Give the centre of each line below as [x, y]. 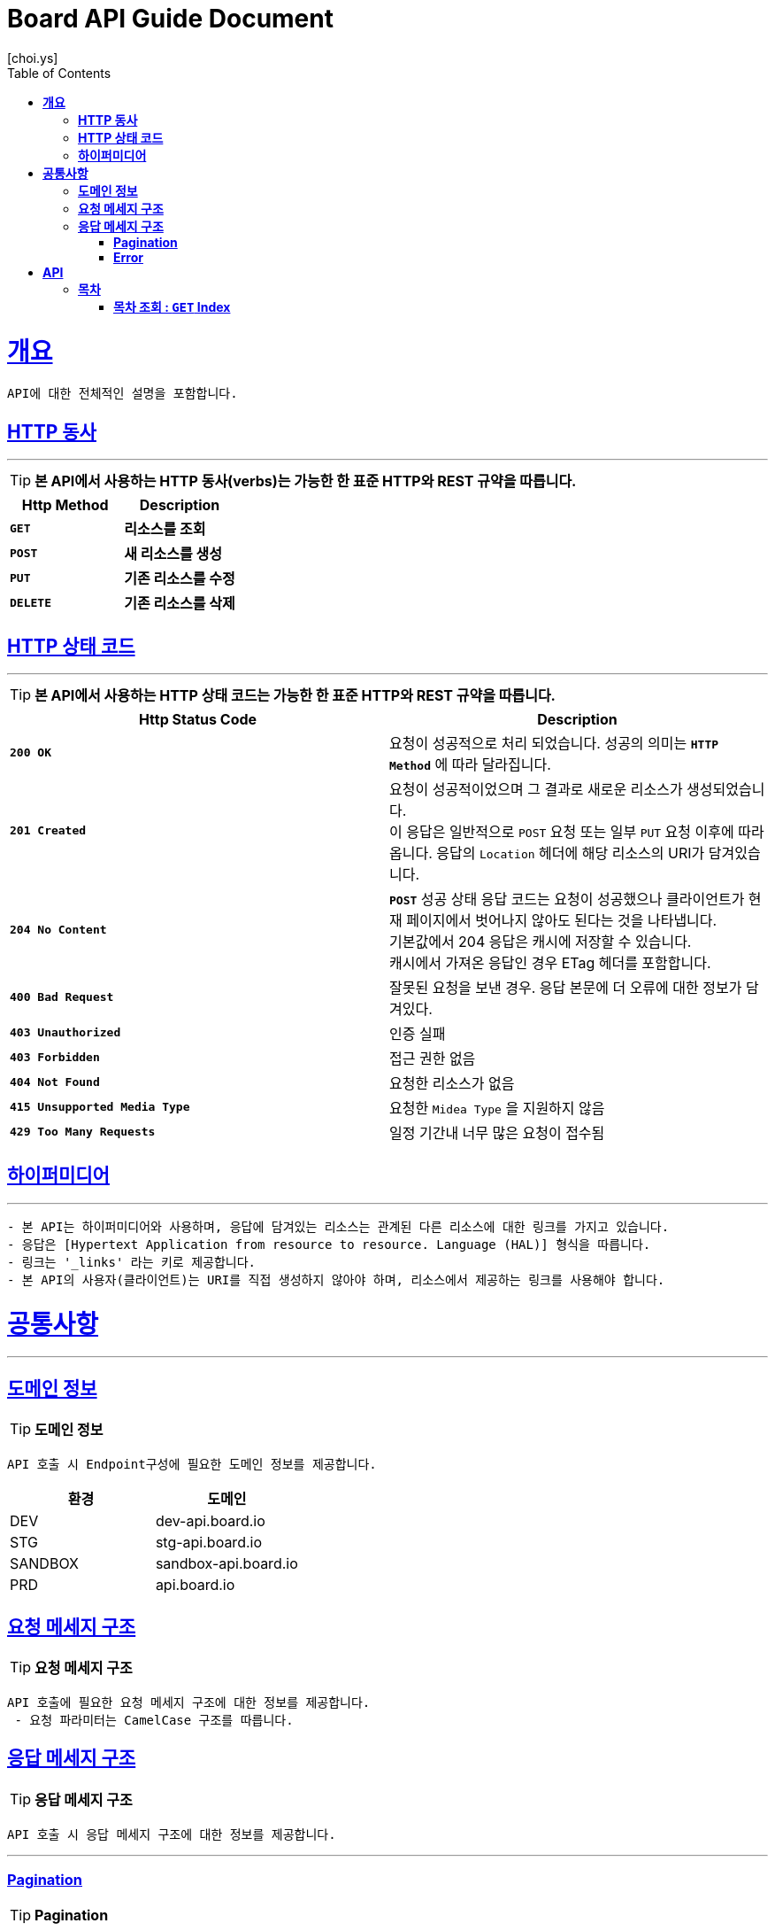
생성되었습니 [726, 789]
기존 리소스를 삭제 [180, 604]
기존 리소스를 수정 [180, 579]
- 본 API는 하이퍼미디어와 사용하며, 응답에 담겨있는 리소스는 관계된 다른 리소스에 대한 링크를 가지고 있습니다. [338, 1226]
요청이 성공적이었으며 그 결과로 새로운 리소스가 [536, 789]
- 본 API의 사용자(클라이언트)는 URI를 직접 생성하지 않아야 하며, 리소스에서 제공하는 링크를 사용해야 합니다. [336, 1280]
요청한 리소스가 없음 [452, 1083]
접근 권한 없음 [433, 1058]
